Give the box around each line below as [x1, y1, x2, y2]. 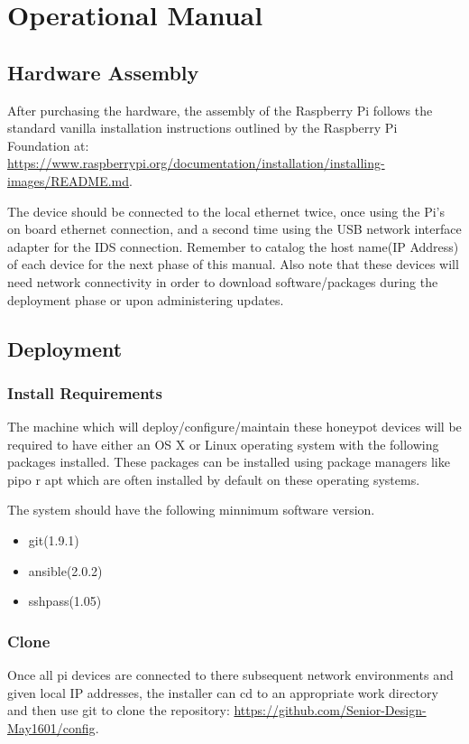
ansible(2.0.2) [28, 561, 103, 580]
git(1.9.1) [28, 531, 79, 550]
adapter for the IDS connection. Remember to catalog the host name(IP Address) [7, 237, 459, 256]
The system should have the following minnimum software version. [7, 500, 375, 519]
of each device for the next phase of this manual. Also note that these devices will [7, 255, 459, 274]
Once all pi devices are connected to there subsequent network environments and [7, 665, 454, 684]
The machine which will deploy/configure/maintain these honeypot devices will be [7, 417, 462, 436]
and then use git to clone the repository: [7, 701, 230, 720]
